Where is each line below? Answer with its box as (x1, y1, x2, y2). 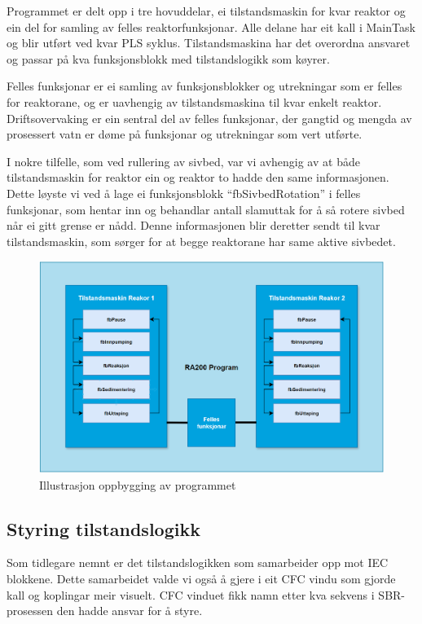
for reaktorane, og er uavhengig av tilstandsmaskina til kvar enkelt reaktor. (7, 93, 382, 110)
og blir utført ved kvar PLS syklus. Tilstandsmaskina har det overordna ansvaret (7, 34, 411, 51)
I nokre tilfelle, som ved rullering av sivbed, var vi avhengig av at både (7, 152, 360, 169)
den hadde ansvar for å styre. (56, 602, 203, 619)
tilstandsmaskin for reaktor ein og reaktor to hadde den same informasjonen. (7, 169, 389, 186)
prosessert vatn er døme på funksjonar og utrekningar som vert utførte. (7, 125, 363, 143)
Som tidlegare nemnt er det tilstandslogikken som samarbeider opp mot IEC (7, 554, 389, 571)
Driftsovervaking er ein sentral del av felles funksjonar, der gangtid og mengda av (7, 109, 412, 126)
